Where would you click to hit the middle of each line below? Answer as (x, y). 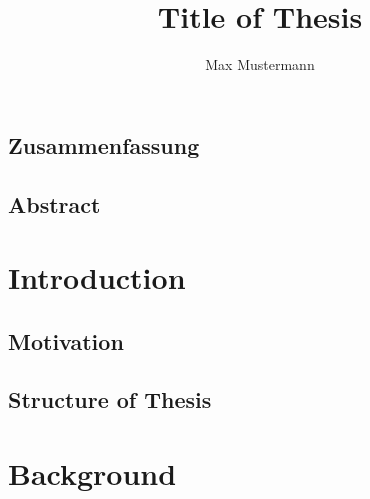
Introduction (97, 277)
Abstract (54, 203)
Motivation (66, 340)
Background (92, 473)
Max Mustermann (260, 64)
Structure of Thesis (110, 399)
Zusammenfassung (104, 144)
